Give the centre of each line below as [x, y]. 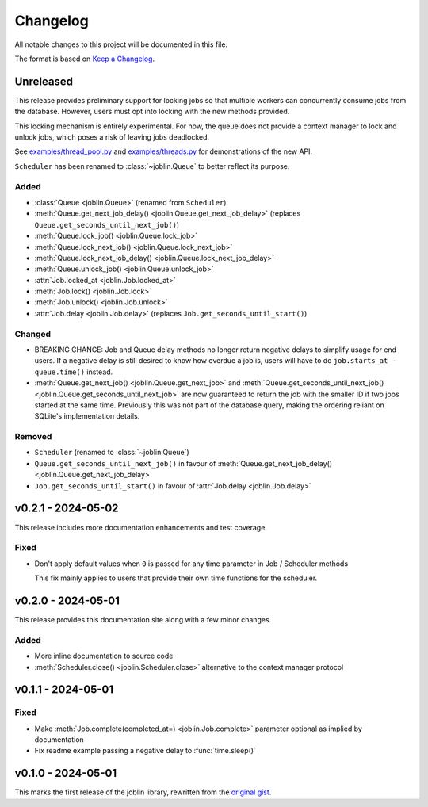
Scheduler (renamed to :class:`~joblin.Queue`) [112, 453]
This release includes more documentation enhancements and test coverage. [141, 527]
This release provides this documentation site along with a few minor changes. [143, 619]
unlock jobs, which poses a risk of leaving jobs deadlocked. [112, 137]
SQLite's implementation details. [87, 416]
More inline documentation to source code [104, 656]
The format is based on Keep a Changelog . [84, 59]
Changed [33, 334]
